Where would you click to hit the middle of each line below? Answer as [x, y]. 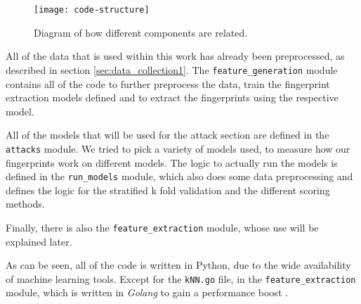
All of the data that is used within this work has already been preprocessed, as [175, 56]
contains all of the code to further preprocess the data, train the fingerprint [168, 83]
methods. [25, 204]
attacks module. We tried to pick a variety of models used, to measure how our [178, 148]
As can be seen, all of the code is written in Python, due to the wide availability [178, 265]
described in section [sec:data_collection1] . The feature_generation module [172, 69]
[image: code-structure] [92, 10]
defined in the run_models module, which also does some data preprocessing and [179, 176]
